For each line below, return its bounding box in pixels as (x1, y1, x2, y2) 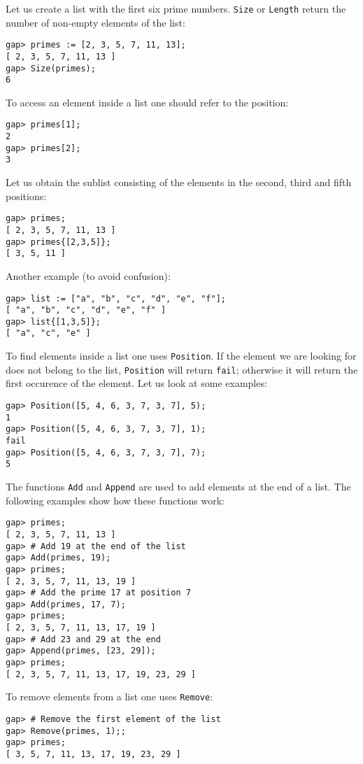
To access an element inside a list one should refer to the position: (6, 94, 289, 109)
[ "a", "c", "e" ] (6, 328, 91, 339)
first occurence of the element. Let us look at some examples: (6, 376, 267, 390)
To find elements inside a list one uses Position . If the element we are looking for (6, 348, 357, 363)
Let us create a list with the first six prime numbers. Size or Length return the (6, 1, 346, 15)
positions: (6, 188, 47, 203)
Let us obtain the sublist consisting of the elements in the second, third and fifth (6, 175, 352, 190)
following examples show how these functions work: (6, 493, 225, 507)
